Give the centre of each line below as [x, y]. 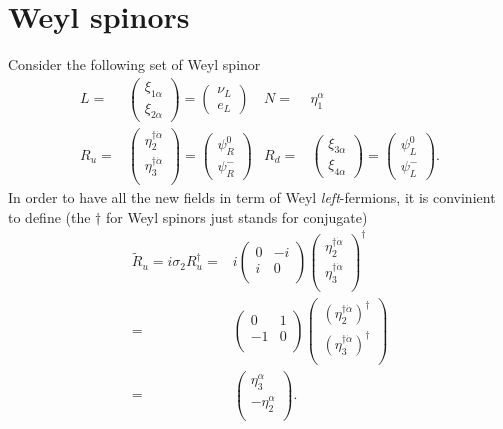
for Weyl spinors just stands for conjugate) [236, 216]
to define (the [49, 216]
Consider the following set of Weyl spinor [134, 64]
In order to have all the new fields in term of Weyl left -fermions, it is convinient [252, 197]
